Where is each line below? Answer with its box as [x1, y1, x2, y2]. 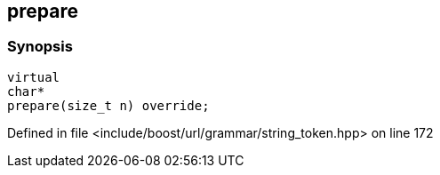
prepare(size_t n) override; [7, 98, 210, 113]
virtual [7, 69, 60, 84]
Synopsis [7, 37, 73, 56]
